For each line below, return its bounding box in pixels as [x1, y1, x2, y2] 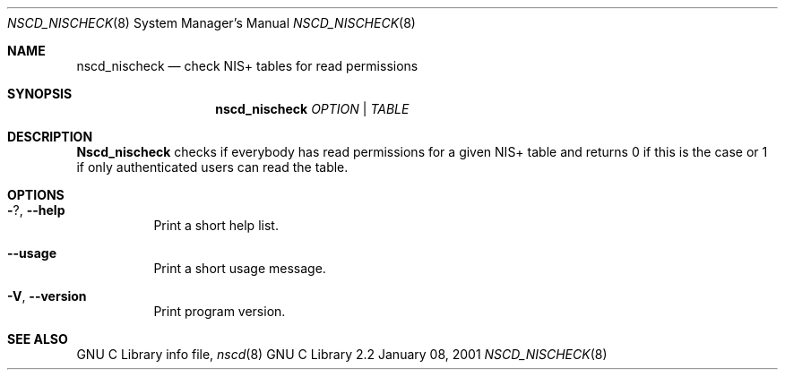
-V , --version [7, 288, 87, 304]
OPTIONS [7, 187, 65, 202]
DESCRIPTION [7, 129, 93, 144]
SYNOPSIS [7, 86, 73, 101]
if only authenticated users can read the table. [76, 159, 349, 175]
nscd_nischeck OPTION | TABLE [215, 101, 410, 116]
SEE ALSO [7, 331, 68, 347]
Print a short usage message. [153, 261, 326, 276]
